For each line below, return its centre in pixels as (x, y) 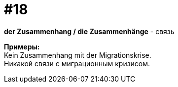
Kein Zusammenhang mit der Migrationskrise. (78, 55)
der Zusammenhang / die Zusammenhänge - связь (89, 31)
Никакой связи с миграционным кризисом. (77, 63)
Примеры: (22, 46)
